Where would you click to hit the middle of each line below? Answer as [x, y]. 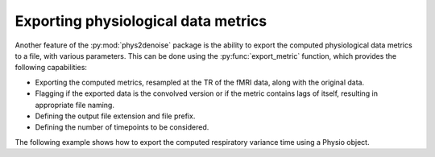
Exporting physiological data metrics [141, 21]
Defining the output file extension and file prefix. [115, 116]
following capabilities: [51, 68]
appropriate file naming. [75, 105]
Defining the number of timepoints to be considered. [122, 127]
